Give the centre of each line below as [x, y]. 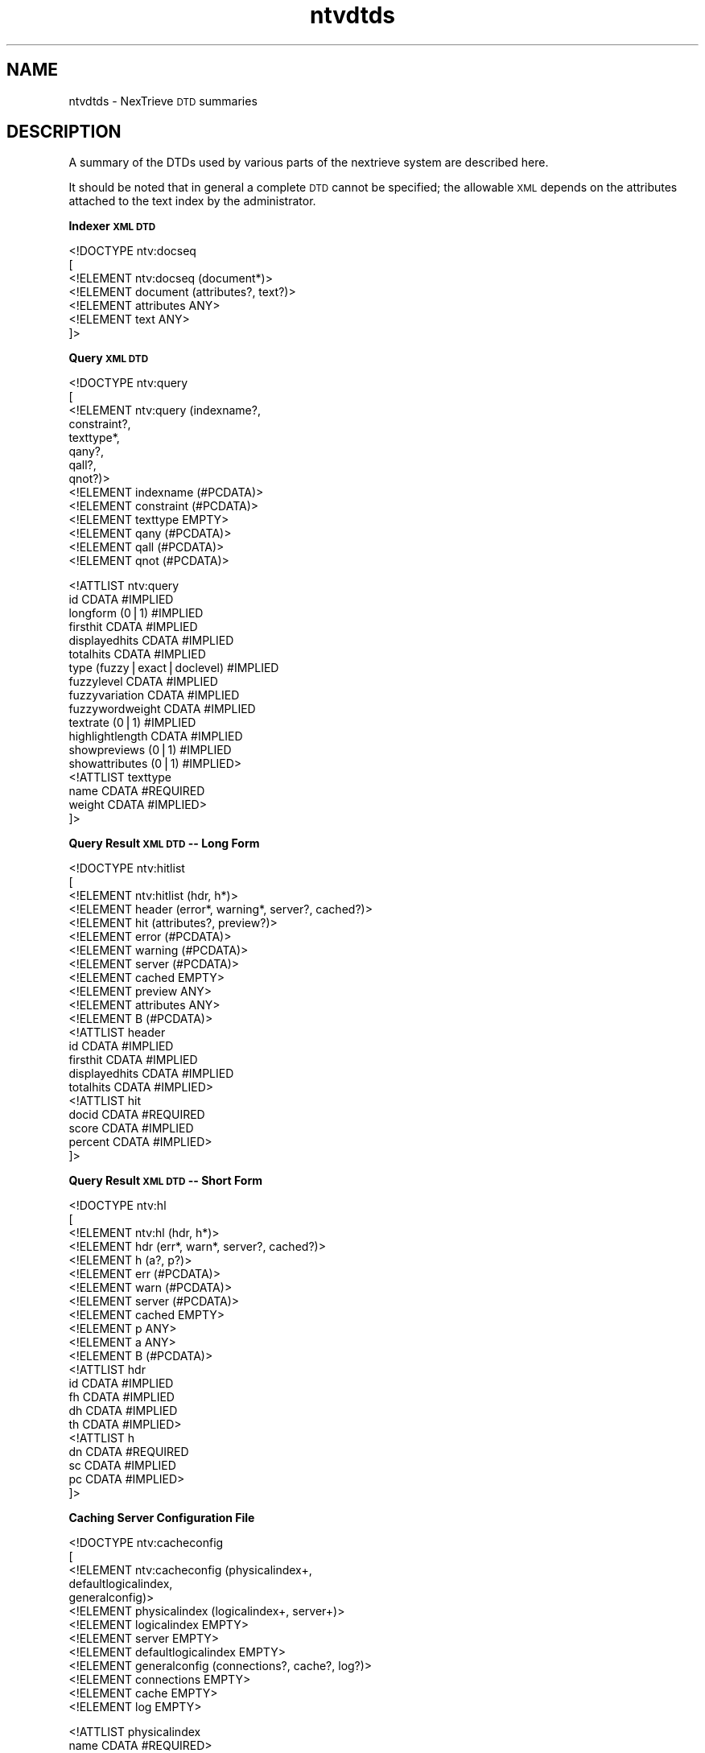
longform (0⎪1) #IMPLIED [136, 613]
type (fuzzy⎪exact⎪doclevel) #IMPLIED [174, 668]
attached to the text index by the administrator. [192, 201]
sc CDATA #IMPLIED [122, 1466]
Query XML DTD [109, 358]
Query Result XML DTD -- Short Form [166, 1181]
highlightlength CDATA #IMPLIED [156, 736]
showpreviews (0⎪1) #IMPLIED [150, 750]
